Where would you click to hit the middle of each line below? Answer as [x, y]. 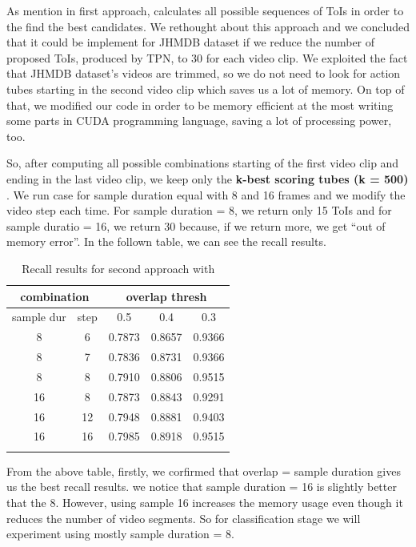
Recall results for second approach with [118, 268]
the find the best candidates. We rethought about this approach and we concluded [208, 26]
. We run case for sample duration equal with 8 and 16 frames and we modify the [206, 194]
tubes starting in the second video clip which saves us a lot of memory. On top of [206, 88]
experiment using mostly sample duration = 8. [120, 534]
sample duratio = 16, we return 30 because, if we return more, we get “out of [196, 225]
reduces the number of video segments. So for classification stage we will [184, 518]
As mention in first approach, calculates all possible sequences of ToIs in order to [205, 10]
